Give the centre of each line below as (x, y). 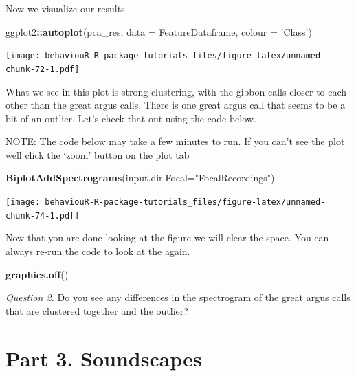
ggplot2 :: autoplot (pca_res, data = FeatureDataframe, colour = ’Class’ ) (159, 31)
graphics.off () (37, 274)
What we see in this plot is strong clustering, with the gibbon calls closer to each (176, 91)
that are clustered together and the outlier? (97, 310)
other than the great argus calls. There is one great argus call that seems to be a (176, 105)
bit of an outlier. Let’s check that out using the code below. (131, 118)
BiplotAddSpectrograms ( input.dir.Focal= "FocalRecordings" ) (140, 178)
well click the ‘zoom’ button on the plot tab (98, 154)
